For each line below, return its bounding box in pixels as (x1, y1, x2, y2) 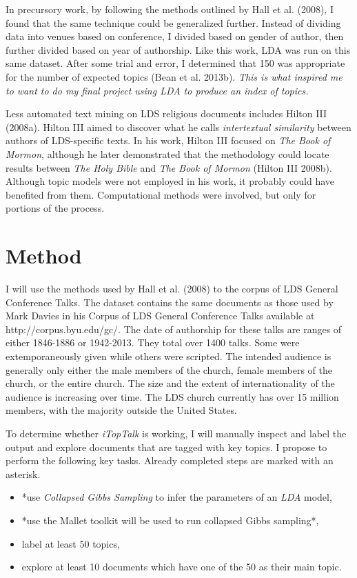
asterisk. (6, 466, 41, 481)
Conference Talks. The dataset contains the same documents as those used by (6, 295, 334, 309)
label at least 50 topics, (21, 536, 120, 550)
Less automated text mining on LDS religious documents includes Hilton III (6, 106, 327, 121)
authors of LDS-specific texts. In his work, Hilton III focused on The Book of (6, 133, 331, 148)
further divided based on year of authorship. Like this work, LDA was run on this (6, 42, 351, 57)
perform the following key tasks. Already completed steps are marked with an (6, 453, 334, 468)
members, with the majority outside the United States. (6, 403, 237, 417)
